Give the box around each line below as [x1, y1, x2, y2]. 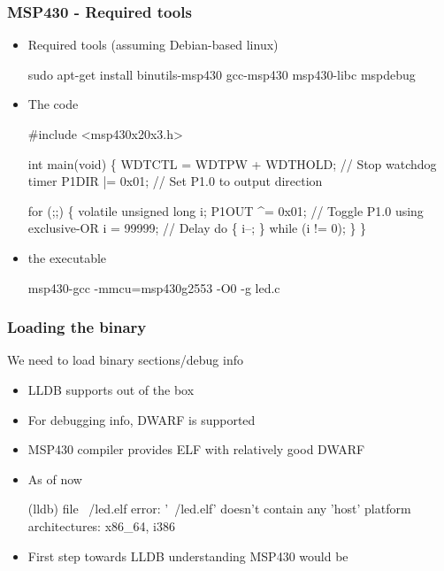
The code [27, 95, 79, 113]
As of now [27, 469, 82, 488]
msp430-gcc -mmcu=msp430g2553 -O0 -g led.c [27, 278, 280, 297]
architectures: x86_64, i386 [27, 516, 176, 535]
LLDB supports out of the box [27, 380, 195, 398]
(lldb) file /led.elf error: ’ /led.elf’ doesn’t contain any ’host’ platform [27, 499, 411, 518]
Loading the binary [7, 316, 147, 338]
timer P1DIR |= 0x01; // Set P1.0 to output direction [27, 172, 323, 190]
